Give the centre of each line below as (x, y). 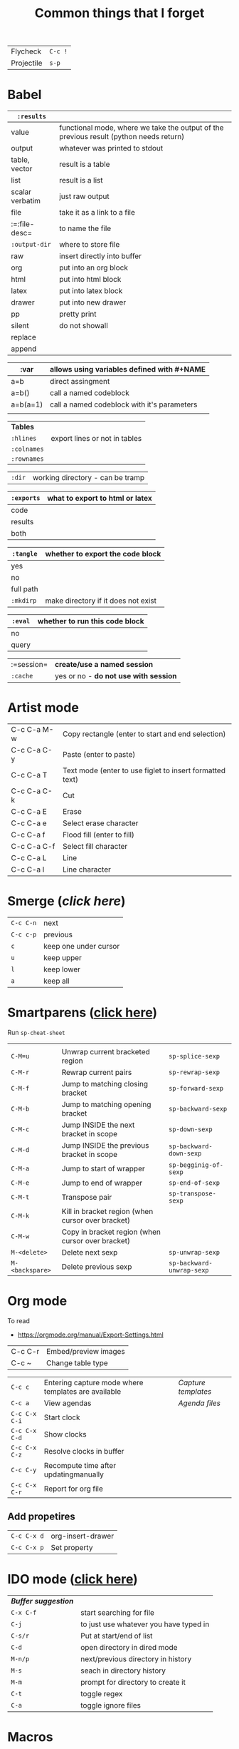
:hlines (24, 439)
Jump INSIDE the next (98, 1125)
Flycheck (26, 51)
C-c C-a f (28, 835)
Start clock (62, 1417)
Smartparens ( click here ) (83, 1013)
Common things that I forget (119, 13)
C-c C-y (24, 1470)
